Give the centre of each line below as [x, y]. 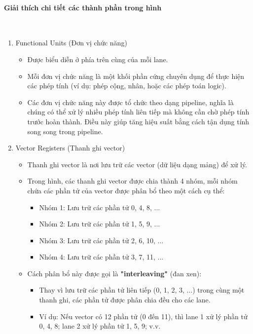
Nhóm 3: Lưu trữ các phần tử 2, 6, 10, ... [101, 240]
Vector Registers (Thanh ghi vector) [70, 148]
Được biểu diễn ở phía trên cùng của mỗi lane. [98, 59]
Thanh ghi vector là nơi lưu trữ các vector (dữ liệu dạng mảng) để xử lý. [137, 164]
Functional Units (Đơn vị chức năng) [71, 43]
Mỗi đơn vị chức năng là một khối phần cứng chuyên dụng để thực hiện [136, 76]
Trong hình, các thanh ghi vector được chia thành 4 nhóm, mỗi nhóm [132, 181]
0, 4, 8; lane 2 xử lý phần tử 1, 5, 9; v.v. [100, 326]
